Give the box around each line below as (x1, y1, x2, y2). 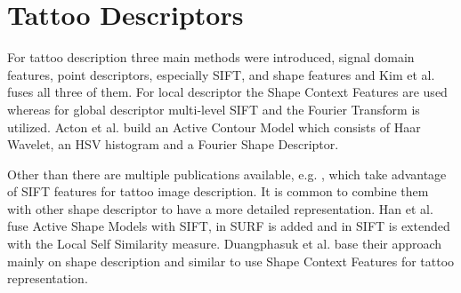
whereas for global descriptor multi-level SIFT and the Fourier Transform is (7, 99, 420, 118)
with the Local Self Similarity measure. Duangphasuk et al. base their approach (7, 234, 442, 253)
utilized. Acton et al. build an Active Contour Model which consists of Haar (7, 117, 421, 136)
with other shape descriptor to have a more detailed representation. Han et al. (7, 199, 433, 218)
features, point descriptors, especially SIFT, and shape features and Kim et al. (7, 65, 435, 83)
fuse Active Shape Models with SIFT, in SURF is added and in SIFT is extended (7, 217, 450, 235)
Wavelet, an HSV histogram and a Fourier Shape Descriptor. (7, 135, 339, 154)
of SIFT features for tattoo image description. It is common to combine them (7, 182, 429, 201)
